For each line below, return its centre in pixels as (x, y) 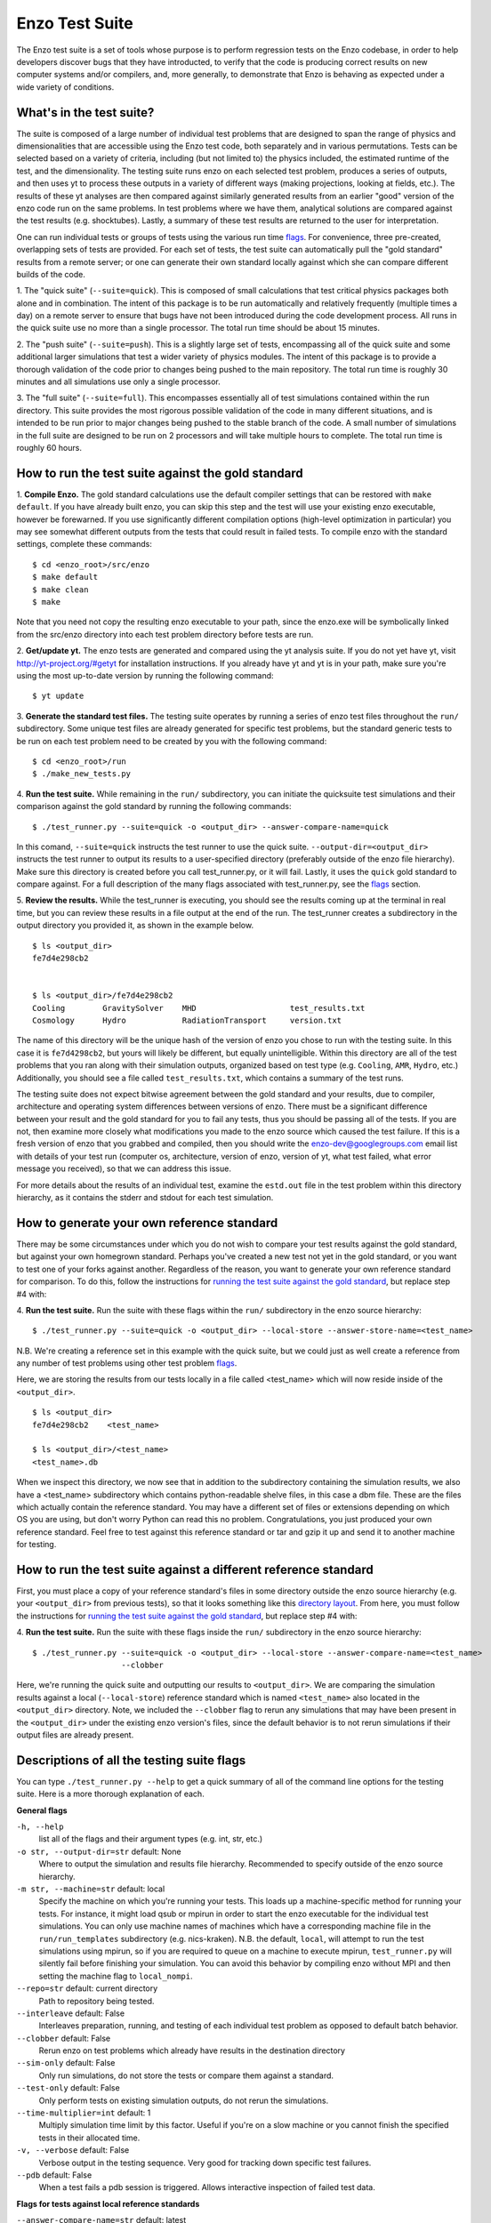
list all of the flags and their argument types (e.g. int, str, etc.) (151, 1839)
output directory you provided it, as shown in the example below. (135, 926)
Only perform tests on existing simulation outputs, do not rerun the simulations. (184, 2100)
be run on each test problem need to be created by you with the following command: (172, 741)
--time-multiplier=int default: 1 (84, 2113)
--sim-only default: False (66, 2063)
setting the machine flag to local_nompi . (116, 1976)
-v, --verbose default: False (73, 2150)
